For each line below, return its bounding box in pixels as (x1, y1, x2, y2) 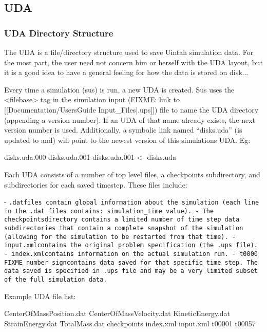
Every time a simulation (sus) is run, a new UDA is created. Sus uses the (4, 84, 235, 95)
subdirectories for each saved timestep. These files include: (4, 179, 187, 190)
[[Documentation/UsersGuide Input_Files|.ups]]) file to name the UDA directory (4, 104, 259, 115)
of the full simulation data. (4, 276, 107, 284)
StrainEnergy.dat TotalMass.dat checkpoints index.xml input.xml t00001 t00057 (4, 318, 256, 328)
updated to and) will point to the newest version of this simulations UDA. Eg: (4, 134, 251, 145)
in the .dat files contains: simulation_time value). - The (4, 207, 214, 215)
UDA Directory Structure (4, 26, 113, 39)
